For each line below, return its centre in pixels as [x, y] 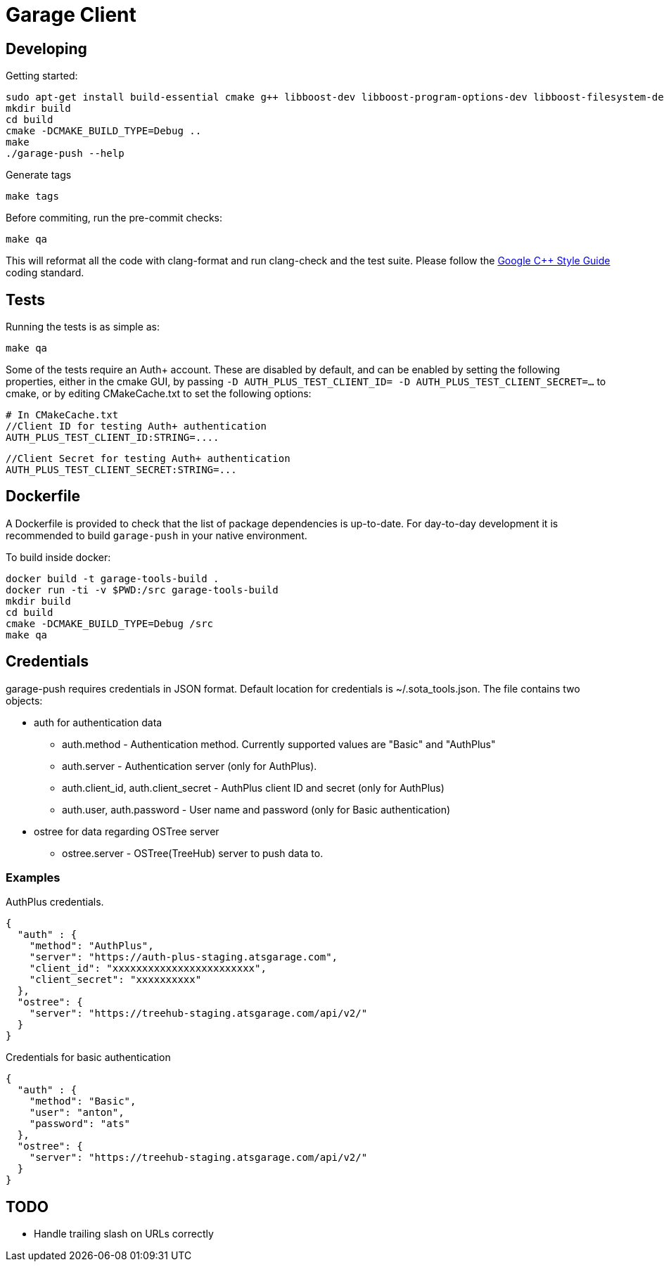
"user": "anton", [77, 1113]
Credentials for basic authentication [88, 1057]
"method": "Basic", [83, 1101]
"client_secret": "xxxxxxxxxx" [115, 980]
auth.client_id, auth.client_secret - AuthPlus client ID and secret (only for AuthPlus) [253, 787]
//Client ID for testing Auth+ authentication [136, 426]
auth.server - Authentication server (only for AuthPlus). [190, 766]
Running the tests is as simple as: [83, 327]
